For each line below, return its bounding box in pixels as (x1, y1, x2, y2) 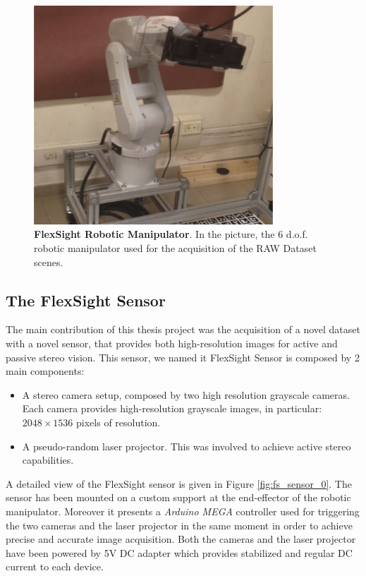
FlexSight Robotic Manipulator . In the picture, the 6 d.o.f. (34, 227, 308, 241)
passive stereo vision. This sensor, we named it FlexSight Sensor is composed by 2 (6, 349, 360, 364)
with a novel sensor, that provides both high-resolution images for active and (6, 336, 338, 351)
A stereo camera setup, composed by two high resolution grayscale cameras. (22, 387, 350, 402)
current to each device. (6, 559, 104, 574)
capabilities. (22, 452, 74, 467)
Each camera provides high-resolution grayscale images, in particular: (22, 401, 322, 416)
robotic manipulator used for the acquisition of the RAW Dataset (34, 241, 317, 256)
